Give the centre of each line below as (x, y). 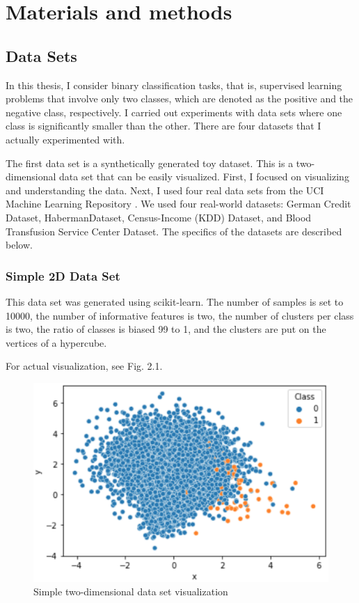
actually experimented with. (65, 139)
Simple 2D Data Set (63, 275)
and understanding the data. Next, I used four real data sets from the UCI (165, 190)
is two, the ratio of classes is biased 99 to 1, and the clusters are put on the (166, 329)
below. (19, 245)
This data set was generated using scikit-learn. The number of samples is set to (175, 301)
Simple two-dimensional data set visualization (131, 592)
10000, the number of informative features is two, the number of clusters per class (180, 315)
